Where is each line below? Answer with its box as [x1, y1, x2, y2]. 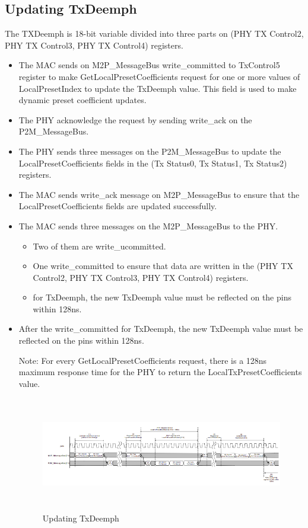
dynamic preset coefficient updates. [18, 94, 147, 106]
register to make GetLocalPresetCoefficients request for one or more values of [18, 70, 300, 82]
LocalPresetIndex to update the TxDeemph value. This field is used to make [18, 82, 297, 94]
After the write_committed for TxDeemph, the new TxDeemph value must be [18, 322, 303, 335]
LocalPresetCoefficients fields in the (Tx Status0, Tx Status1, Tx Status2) [18, 156, 287, 169]
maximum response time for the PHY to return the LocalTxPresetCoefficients [18, 366, 302, 378]
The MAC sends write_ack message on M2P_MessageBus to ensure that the [18, 188, 300, 200]
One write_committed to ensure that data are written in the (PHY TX [33, 260, 293, 272]
